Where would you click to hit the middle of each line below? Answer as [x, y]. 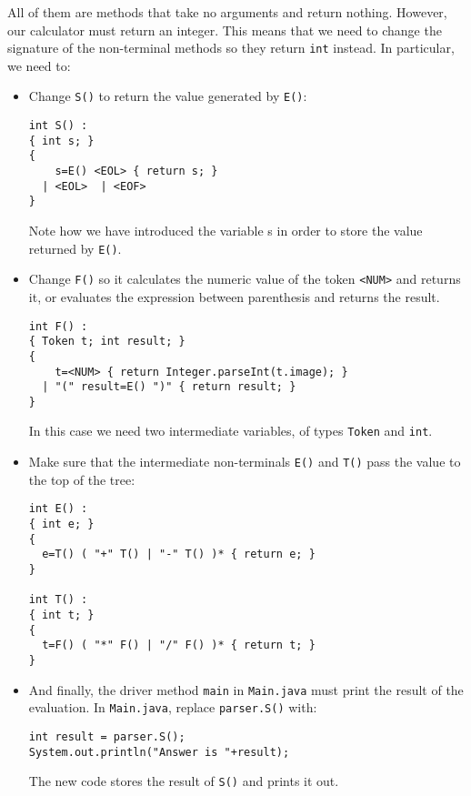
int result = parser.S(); [107, 736]
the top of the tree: [82, 479]
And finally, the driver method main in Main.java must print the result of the [246, 689]
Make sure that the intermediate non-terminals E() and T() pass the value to [245, 462]
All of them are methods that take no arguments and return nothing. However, [227, 12]
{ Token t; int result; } [107, 342]
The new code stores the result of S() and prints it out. [184, 781]
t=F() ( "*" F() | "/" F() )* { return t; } [179, 645]
